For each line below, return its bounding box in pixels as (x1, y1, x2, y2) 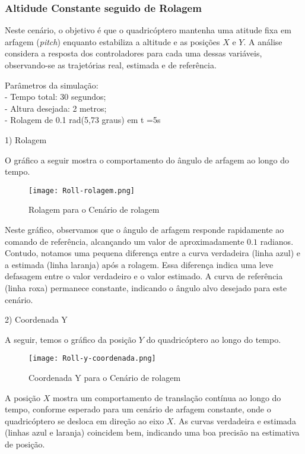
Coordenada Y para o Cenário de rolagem (28, 371, 181, 383)
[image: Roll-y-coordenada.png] (28, 354, 156, 363)
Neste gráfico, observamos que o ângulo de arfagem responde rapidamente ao (5, 223, 284, 235)
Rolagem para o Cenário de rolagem (28, 203, 160, 216)
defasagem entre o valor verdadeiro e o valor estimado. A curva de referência (5, 270, 283, 282)
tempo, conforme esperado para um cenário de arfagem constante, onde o (5, 403, 271, 415)
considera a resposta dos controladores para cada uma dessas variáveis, (5, 47, 262, 59)
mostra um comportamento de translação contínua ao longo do (52, 391, 281, 403)
